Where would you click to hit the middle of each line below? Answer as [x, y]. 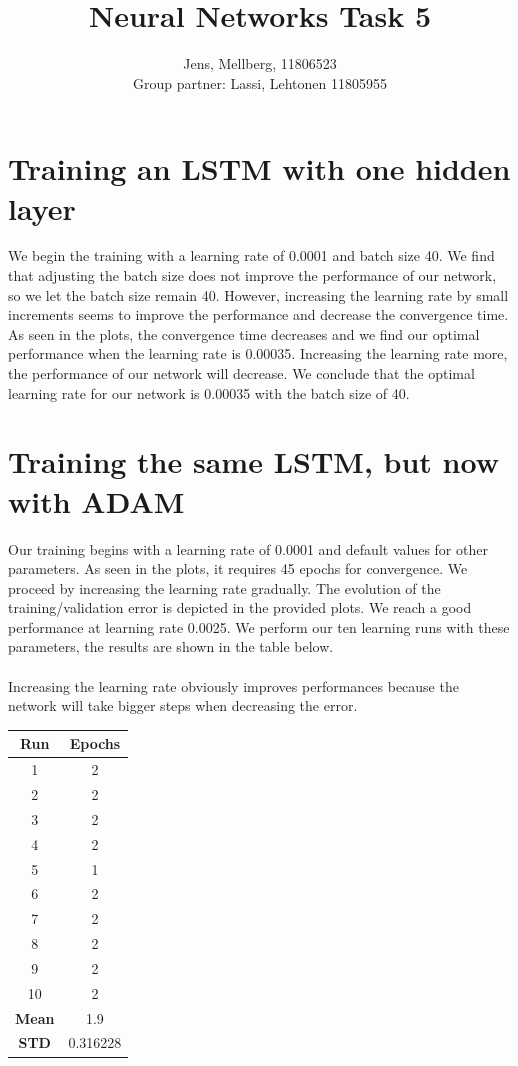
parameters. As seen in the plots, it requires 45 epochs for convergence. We [238, 568]
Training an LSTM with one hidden [259, 168]
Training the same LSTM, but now [253, 461]
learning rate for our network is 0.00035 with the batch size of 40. [209, 392]
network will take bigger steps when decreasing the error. [183, 705]
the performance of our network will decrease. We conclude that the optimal [241, 373]
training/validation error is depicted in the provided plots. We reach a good [240, 607]
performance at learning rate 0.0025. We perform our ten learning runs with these [259, 626]
